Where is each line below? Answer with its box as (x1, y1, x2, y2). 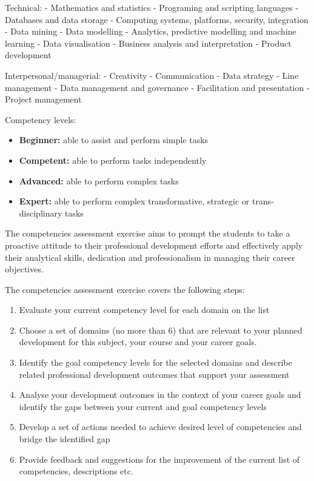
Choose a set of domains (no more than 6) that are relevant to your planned (19, 323, 302, 336)
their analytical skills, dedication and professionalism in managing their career (5, 251, 295, 263)
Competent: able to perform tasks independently (19, 153, 207, 166)
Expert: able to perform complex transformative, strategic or (19, 195, 250, 207)
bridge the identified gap (19, 432, 110, 445)
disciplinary (19, 206, 62, 219)
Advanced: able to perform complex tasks (19, 174, 179, 187)
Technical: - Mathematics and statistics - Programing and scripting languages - (5, 1, 299, 13)
